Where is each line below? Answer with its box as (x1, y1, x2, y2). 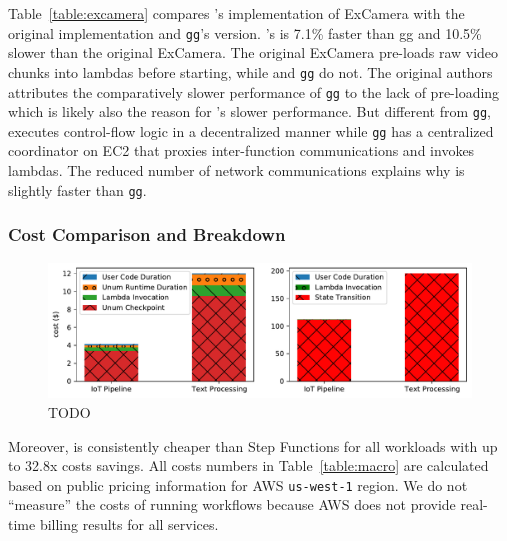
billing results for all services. (39, 513, 219, 534)
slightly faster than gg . (8, 179, 147, 200)
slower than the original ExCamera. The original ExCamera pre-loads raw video (8, 42, 499, 63)
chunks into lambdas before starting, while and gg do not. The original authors (8, 61, 493, 82)
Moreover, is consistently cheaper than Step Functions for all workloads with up (8, 435, 498, 456)
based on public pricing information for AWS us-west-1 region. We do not (8, 474, 468, 495)
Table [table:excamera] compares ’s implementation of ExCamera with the (8, 3, 465, 23)
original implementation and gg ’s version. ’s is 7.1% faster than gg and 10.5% (8, 22, 482, 43)
